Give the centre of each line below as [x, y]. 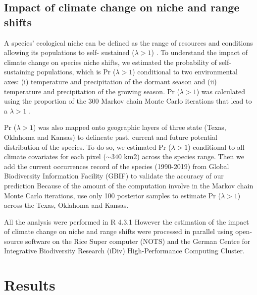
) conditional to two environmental [185, 72]
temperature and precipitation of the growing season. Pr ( [92, 91]
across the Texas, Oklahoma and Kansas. [66, 205]
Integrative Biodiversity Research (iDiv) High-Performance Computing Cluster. [124, 251]
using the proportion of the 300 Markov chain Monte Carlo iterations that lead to [128, 101]
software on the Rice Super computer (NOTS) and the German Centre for [138, 241]
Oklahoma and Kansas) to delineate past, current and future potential [111, 137]
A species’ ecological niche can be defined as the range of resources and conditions [128, 42]
